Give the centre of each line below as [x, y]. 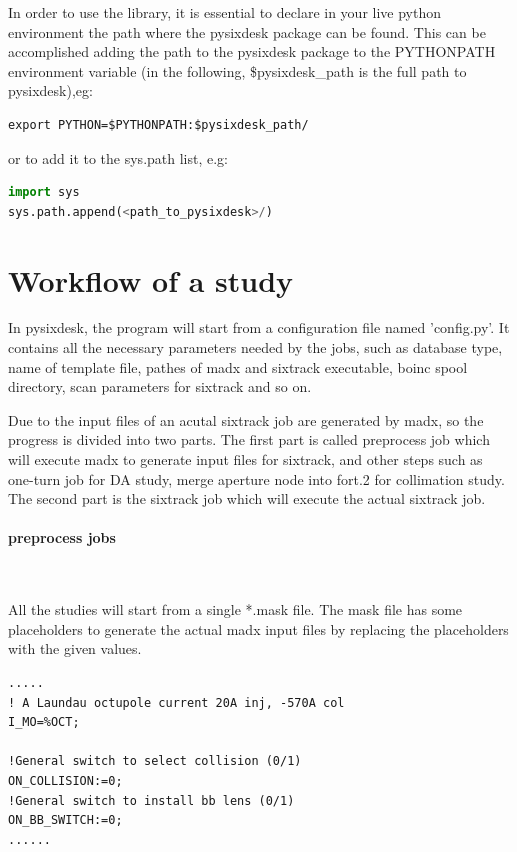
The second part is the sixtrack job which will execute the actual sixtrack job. [247, 498]
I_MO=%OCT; [44, 722]
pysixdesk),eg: [50, 90]
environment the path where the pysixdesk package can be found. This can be [247, 31]
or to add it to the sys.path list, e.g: [118, 157]
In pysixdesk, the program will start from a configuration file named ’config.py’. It [259, 327]
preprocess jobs [62, 537]
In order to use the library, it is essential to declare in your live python [224, 12]
